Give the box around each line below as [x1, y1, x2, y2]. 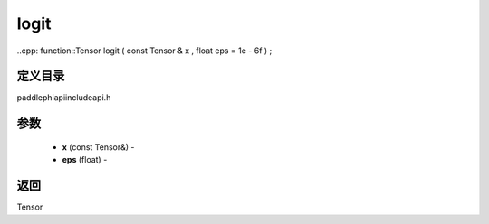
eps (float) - [62, 154, 108, 165]
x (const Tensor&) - [62, 141, 135, 153]
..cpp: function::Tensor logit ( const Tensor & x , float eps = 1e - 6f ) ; [16, 45, 273, 56]
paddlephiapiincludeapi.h [16, 92, 111, 103]
